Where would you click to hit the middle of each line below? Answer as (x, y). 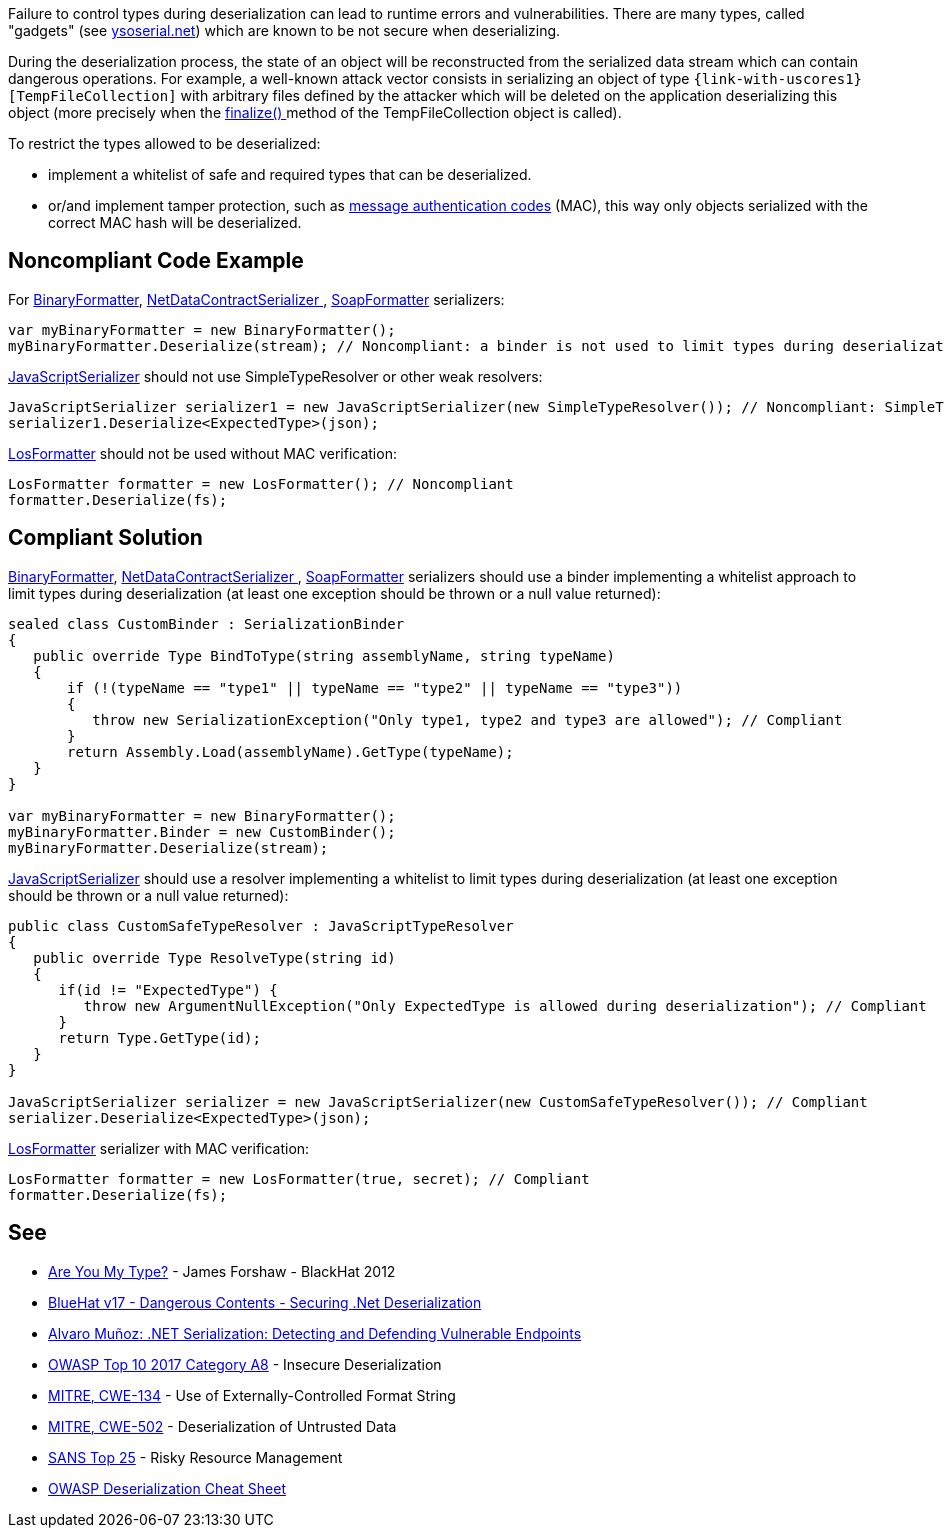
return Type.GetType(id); (159, 1037)
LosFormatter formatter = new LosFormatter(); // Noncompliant (261, 483)
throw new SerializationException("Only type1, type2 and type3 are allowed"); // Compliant (467, 719)
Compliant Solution (105, 538)
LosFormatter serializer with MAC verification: (159, 1148)
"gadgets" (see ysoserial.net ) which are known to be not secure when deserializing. (284, 30)
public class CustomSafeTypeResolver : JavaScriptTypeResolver (261, 925)
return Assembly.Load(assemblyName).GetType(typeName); (290, 751)
